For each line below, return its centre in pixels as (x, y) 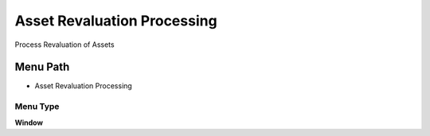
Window (29, 122)
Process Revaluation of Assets (64, 45)
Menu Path (42, 67)
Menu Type (37, 107)
